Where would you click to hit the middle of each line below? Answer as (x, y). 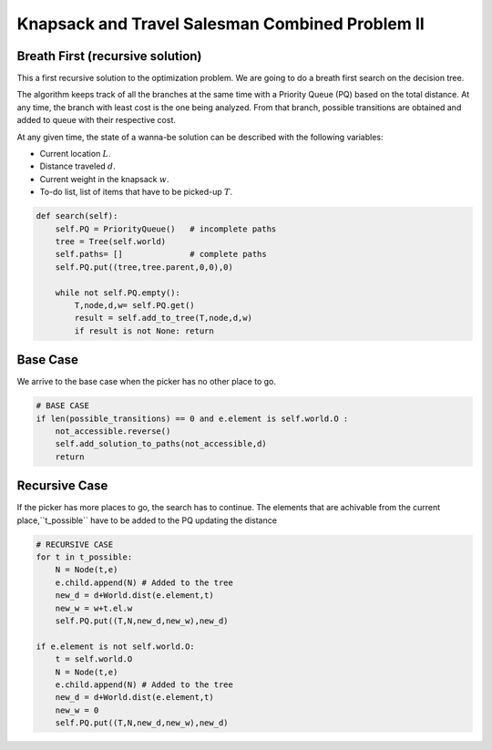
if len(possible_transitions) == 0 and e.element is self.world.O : (192, 418)
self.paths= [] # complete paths (161, 254)
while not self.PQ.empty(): (118, 293)
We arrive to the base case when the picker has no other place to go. (147, 382)
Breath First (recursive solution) (109, 56)
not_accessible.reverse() (113, 431)
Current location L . (75, 154)
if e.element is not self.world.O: (115, 646)
